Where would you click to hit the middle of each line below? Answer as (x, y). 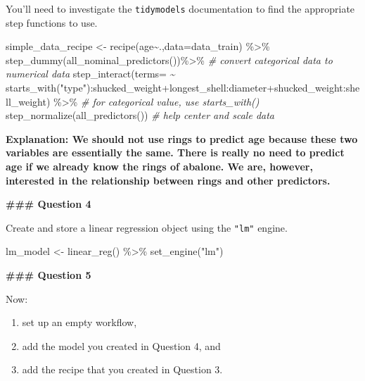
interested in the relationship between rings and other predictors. (168, 180)
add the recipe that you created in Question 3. (122, 369)
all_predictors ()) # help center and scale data (175, 115)
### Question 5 (49, 275)
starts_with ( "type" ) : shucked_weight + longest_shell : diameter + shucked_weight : (176, 88)
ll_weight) (28, 101)
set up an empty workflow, (79, 322)
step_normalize (39, 115)
